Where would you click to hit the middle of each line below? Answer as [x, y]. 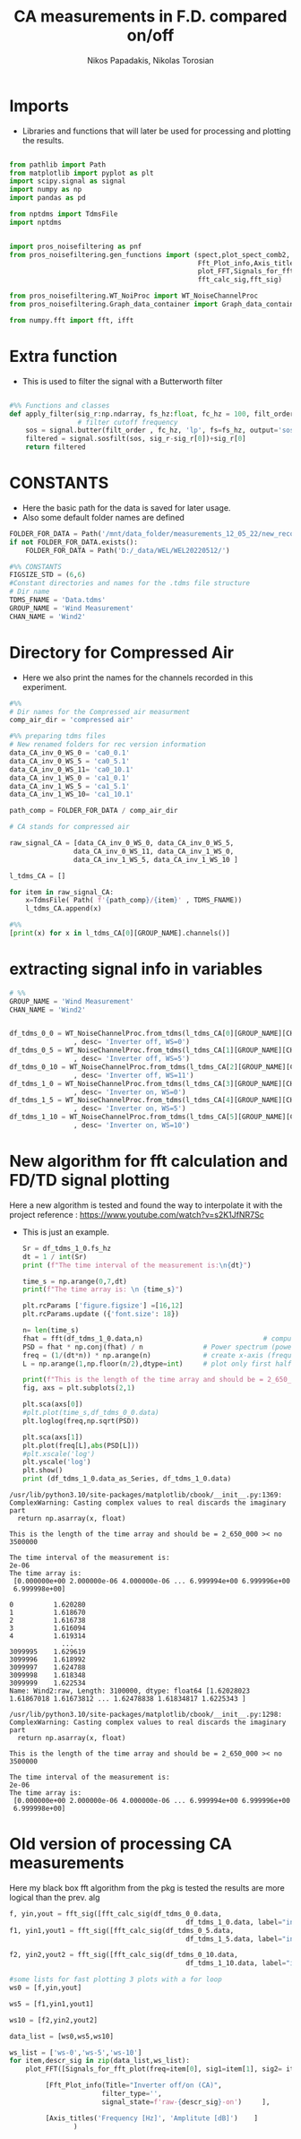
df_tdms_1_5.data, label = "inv [241, 1939]
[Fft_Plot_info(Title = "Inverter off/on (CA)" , [133, 2085]
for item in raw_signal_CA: [62, 892]
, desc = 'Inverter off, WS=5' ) [132, 1059]
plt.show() [43, 1471]
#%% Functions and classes [60, 405]
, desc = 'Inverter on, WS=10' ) [132, 1126]
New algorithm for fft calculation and [149, 1161]
